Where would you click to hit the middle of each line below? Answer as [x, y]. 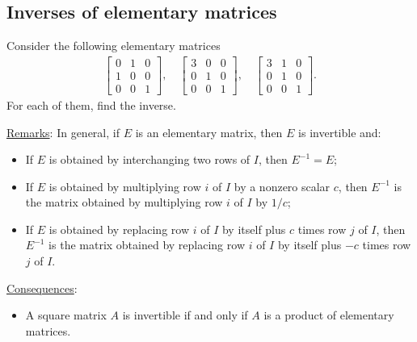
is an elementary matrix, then [209, 132]
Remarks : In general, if [63, 132]
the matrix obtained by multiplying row [124, 202]
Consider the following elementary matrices [114, 46]
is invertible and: [340, 132]
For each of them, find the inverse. [91, 104]
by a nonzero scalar [282, 186]
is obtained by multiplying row [125, 186]
